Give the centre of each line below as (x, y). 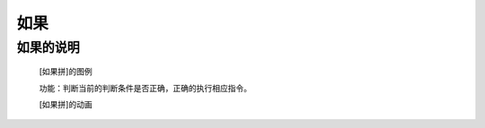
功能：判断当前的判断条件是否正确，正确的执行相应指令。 (145, 88)
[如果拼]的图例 (66, 72)
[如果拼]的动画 (66, 104)
